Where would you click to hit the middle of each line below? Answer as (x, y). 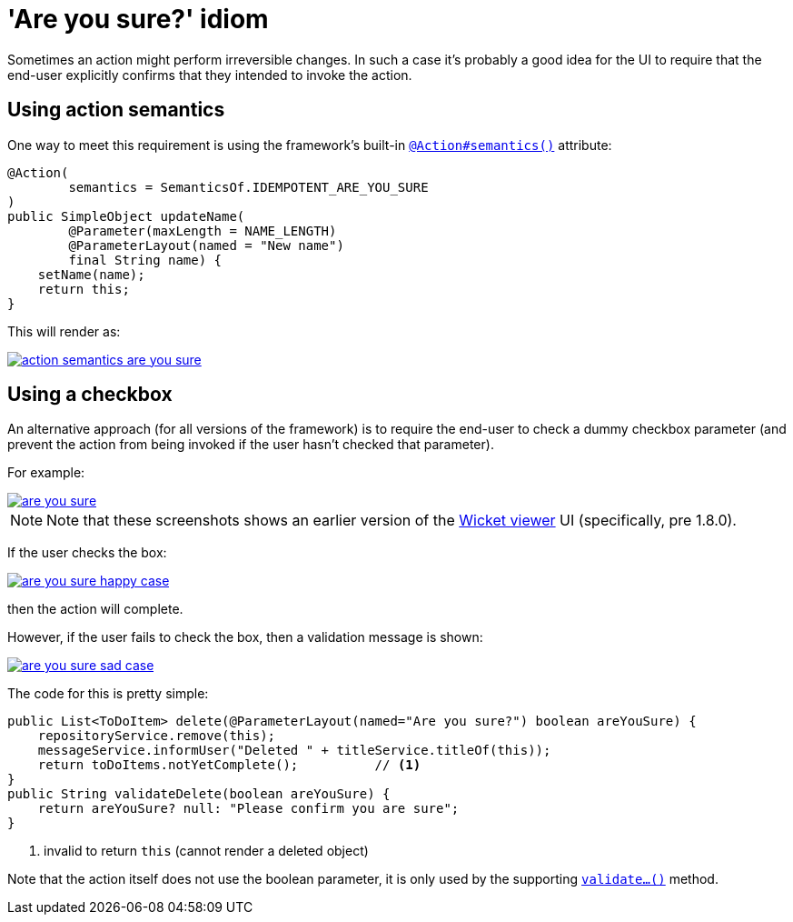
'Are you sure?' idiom (138, 19)
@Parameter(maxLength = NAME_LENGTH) (203, 230)
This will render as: (64, 331)
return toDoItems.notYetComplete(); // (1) (229, 765)
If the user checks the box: (87, 553)
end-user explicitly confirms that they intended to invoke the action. (210, 75)
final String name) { (145, 260)
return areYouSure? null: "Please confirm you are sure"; (248, 809)
